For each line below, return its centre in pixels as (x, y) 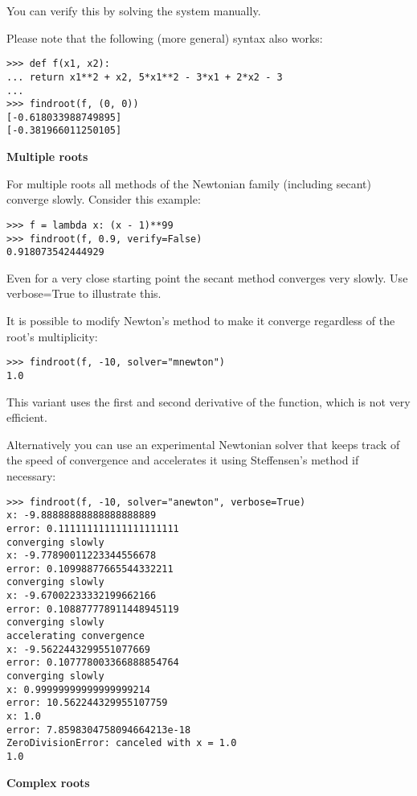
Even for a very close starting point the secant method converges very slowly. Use (207, 277)
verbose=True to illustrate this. (84, 293)
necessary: (31, 475)
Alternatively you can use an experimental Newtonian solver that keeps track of (203, 444)
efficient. (27, 417)
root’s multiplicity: (52, 336)
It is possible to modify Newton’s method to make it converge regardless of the (201, 321)
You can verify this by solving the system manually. (134, 10)
